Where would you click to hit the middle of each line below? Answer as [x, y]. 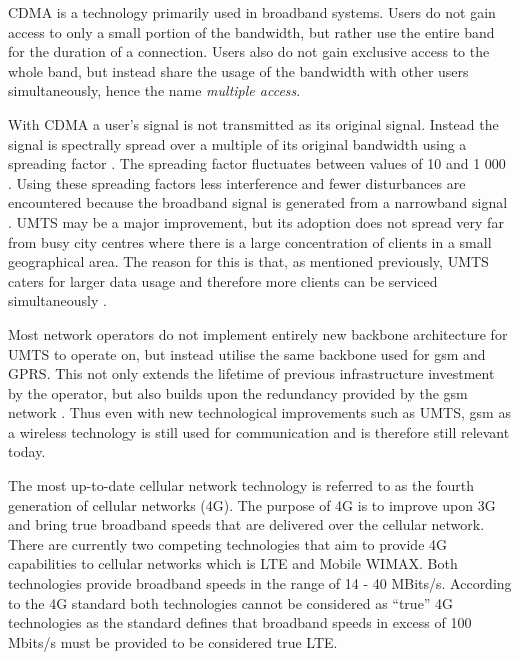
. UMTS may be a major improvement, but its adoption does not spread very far [256, 221]
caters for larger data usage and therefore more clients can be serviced [223, 280]
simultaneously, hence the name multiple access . [154, 90]
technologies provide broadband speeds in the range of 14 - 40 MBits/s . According [260, 583]
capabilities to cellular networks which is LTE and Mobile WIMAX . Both [233, 563]
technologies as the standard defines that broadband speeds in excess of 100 [240, 622]
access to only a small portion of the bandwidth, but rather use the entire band [251, 31]
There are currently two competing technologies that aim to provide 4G [228, 543]
